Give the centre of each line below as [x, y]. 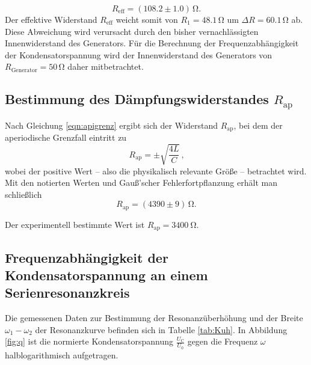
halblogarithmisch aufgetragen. [62, 354]
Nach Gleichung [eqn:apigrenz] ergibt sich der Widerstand [111, 125]
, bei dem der [258, 125]
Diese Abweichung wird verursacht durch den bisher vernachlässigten [132, 31]
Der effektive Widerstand [51, 19]
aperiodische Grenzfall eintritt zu [66, 137]
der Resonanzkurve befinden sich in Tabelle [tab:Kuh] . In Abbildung [161, 329]
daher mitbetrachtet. [106, 66]
